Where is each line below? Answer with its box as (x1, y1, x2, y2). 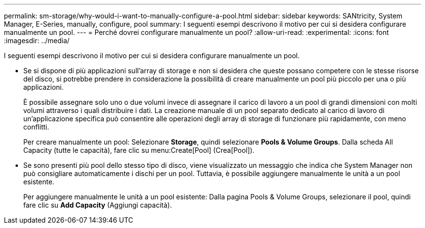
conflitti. (23, 123, 49, 131)
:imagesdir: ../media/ (4, 36, 70, 45)
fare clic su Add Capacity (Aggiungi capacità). (23, 201, 172, 209)
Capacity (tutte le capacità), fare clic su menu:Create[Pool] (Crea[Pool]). (23, 146, 255, 154)
